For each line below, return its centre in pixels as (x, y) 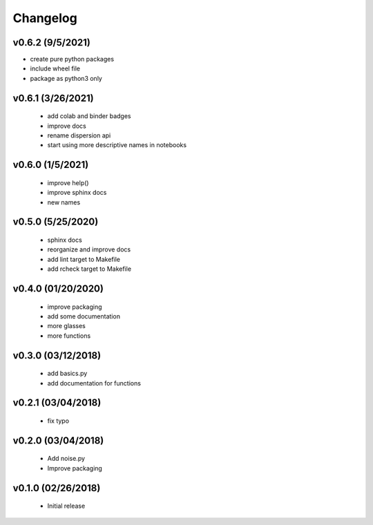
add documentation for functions (94, 383)
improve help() (68, 182)
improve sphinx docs (77, 193)
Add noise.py (66, 459)
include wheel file (55, 68)
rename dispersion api (79, 135)
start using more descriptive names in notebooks (117, 145)
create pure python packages (72, 59)
